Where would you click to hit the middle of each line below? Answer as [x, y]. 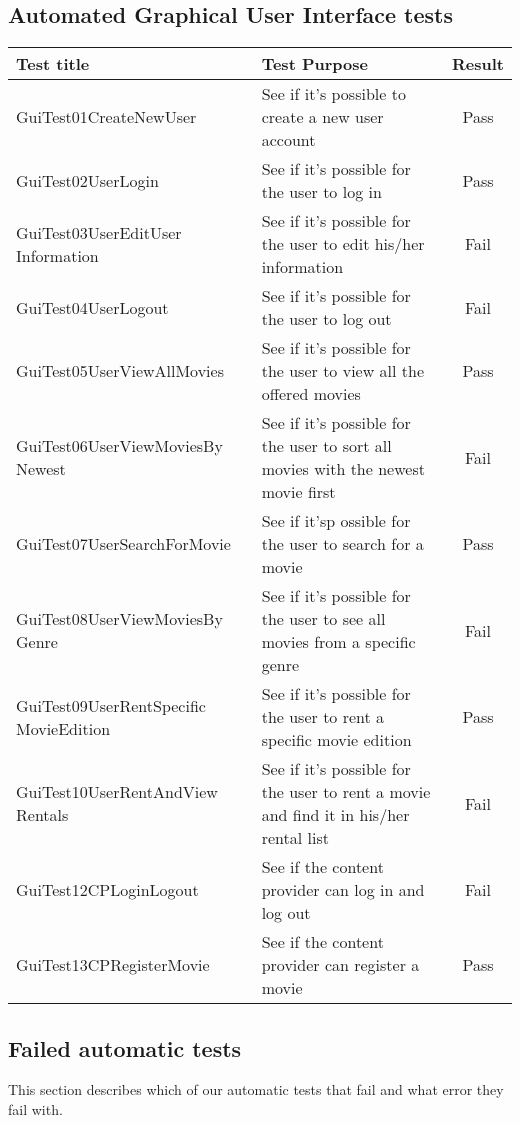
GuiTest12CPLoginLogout [107, 890]
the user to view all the [343, 371]
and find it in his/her [335, 815]
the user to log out [326, 319]
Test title [53, 64]
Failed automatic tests [125, 1047]
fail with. [35, 1109]
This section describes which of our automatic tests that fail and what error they [256, 1089]
